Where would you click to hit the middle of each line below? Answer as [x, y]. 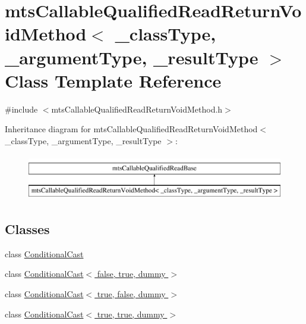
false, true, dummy [131, 274]
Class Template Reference [113, 80]
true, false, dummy [131, 294]
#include [21, 109]
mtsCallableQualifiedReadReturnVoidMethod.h [137, 109]
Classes [27, 229]
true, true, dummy [131, 314]
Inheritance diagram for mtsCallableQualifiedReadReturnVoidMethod [131, 129]
